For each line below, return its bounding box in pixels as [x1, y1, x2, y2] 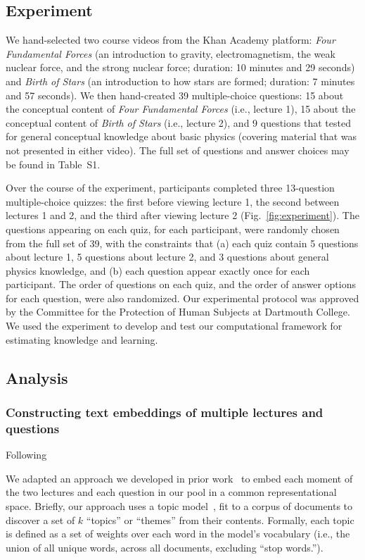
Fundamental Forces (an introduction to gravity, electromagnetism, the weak [6, 46, 335, 61]
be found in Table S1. [6, 156, 101, 171]
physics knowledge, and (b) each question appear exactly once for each [6, 263, 310, 278]
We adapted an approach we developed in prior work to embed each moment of [6, 471, 353, 485]
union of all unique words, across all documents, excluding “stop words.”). [6, 540, 324, 554]
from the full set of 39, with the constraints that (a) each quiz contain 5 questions [6, 235, 359, 250]
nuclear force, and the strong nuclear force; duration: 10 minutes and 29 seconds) [6, 60, 355, 75]
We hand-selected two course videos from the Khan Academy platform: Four [6, 32, 335, 47]
